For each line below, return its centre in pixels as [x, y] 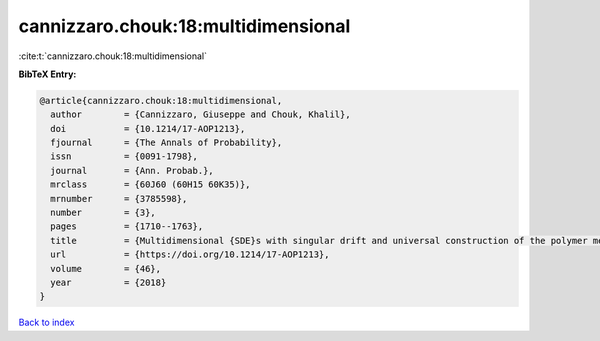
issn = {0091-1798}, [124, 156]
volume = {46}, [106, 268]
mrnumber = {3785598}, [119, 198]
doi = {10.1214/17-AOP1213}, [148, 128]
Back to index [46, 322]
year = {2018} [108, 282]
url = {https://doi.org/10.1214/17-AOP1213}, [190, 254]
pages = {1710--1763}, [127, 226]
